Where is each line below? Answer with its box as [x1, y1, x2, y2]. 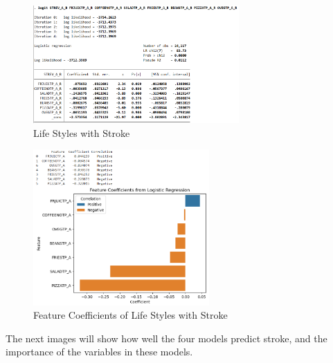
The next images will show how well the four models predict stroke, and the [6, 331, 327, 345]
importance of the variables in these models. [6, 344, 193, 359]
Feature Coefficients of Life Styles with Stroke [33, 308, 228, 322]
